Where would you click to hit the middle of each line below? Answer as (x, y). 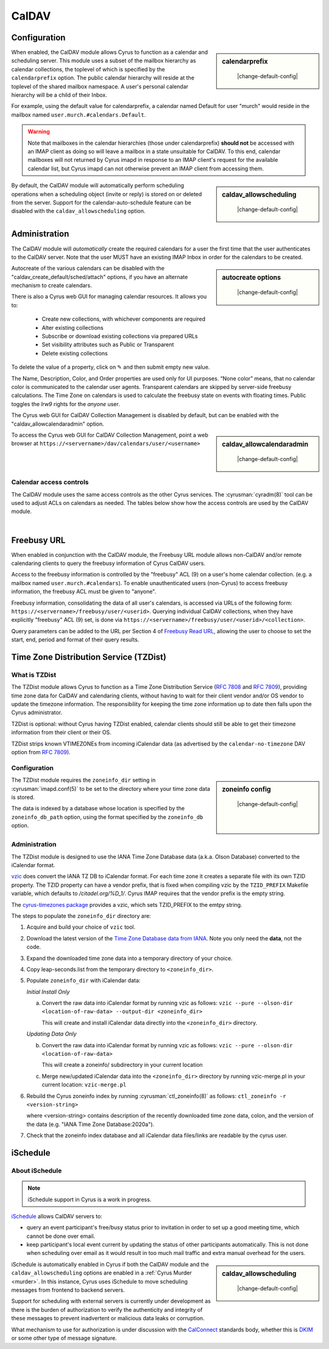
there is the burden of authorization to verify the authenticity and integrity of (107, 1309)
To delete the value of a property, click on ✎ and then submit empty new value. (111, 367)
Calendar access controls (50, 482)
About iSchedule (37, 1171)
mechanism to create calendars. (52, 285)
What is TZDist (34, 675)
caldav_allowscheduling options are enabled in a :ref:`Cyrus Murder (101, 1273)
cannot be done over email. (61, 1236)
